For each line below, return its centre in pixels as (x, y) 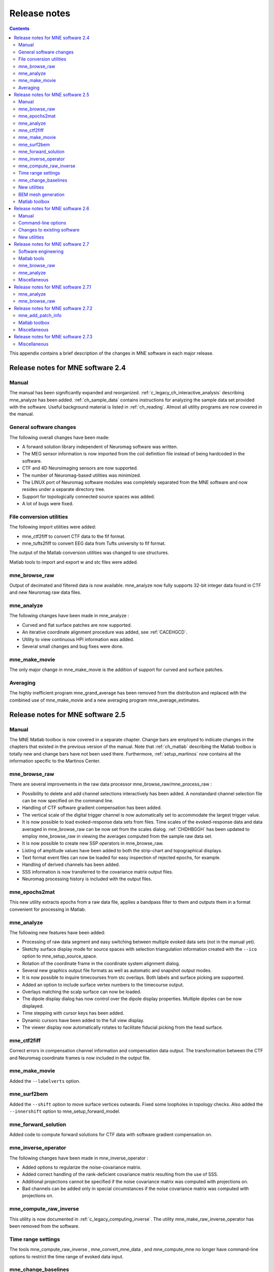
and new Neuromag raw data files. (45, 592)
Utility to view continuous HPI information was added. (78, 639)
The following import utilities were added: (53, 527)
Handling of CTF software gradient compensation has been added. (92, 808)
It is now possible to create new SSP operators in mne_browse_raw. (93, 843)
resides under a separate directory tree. (64, 489)
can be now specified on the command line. (68, 800)
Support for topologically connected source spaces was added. (89, 497)
